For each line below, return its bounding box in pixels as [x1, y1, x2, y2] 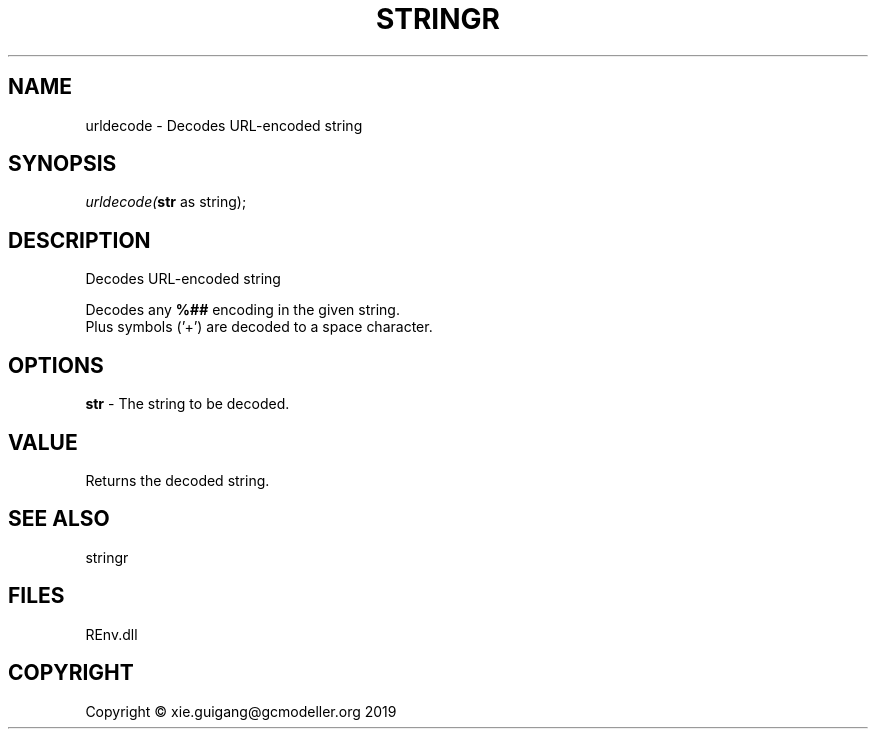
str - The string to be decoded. [85, 395, 290, 413]
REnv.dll [85, 625, 138, 643]
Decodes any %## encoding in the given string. [85, 301, 400, 319]
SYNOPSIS [8, 151, 117, 177]
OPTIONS [8, 352, 104, 378]
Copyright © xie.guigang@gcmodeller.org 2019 [85, 702, 397, 720]
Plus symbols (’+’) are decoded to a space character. [85, 318, 433, 336]
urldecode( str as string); [85, 193, 247, 211]
